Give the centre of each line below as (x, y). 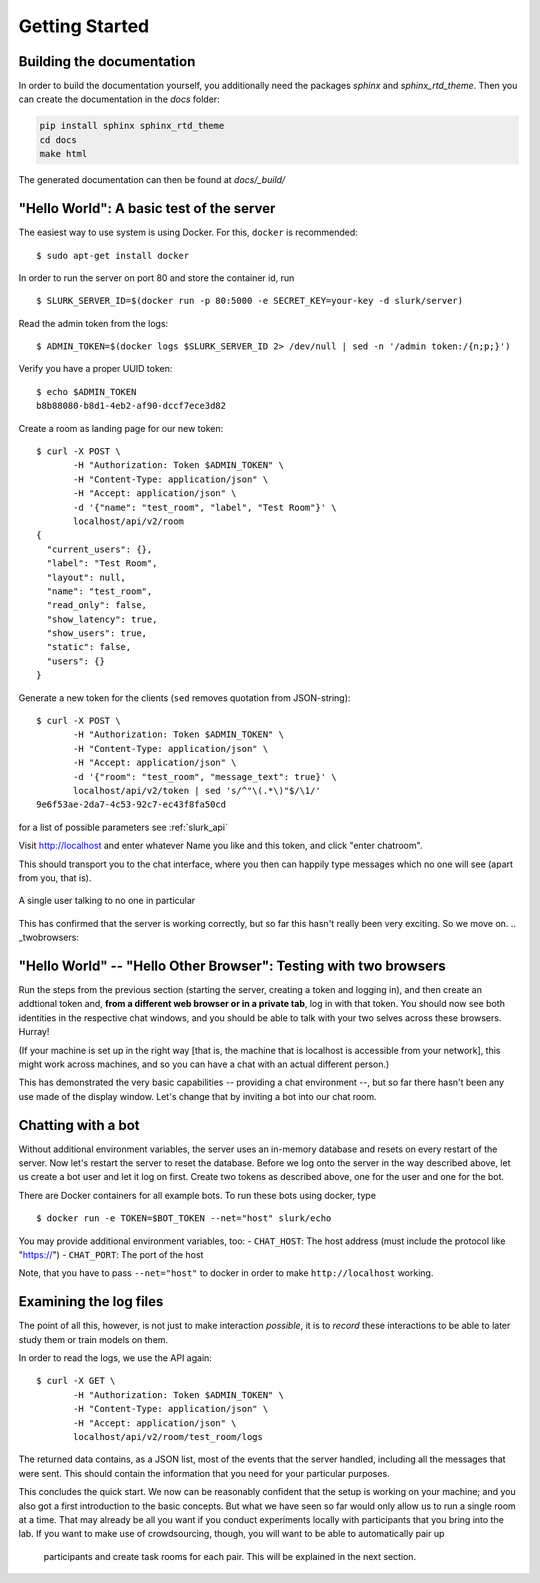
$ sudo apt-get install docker (113, 255)
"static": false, (89, 647)
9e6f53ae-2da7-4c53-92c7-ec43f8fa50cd (131, 804)
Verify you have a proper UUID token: (95, 369)
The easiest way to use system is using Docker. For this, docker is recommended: (188, 232)
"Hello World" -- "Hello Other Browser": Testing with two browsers (232, 965)
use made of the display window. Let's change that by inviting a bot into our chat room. (197, 1096)
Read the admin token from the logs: (93, 323)
